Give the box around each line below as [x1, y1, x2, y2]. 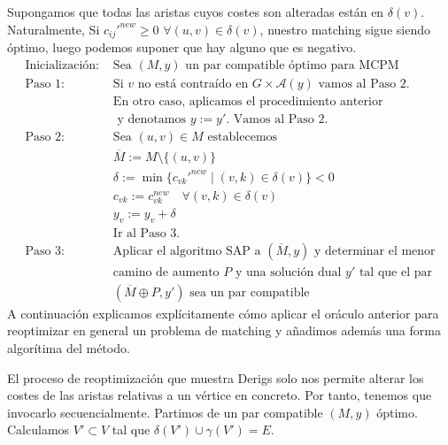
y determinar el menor [314, 244, 436, 257]
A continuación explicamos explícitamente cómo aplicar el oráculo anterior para [7, 303, 439, 322]
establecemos [207, 130, 278, 143]
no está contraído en [137, 77, 249, 90]
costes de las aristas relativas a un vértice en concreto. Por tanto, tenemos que [7, 386, 432, 404]
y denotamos [117, 112, 186, 126]
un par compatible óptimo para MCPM [185, 58, 399, 72]
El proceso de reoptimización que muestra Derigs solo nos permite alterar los [7, 368, 424, 387]
